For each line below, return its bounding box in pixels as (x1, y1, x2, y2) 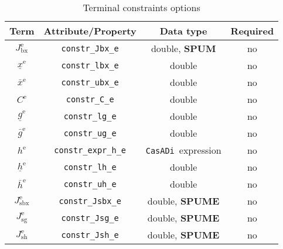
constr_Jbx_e (61, 43, 119, 53)
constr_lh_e (63, 162, 117, 172)
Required (230, 24, 274, 37)
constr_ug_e (63, 128, 117, 138)
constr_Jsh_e (61, 230, 119, 240)
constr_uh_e (63, 179, 117, 189)
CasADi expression (145, 143, 221, 157)
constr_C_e (66, 94, 114, 104)
